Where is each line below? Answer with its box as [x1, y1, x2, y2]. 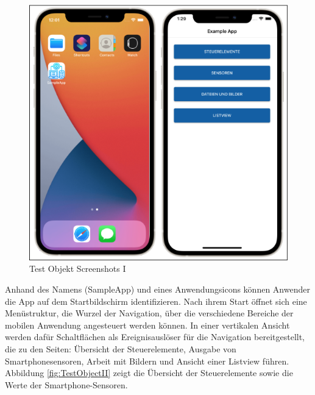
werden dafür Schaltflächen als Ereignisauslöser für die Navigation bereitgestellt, [5, 330, 305, 343]
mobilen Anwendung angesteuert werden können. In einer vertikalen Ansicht [5, 318, 290, 331]
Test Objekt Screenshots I [29, 262, 126, 275]
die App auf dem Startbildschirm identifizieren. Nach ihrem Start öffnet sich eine [5, 294, 307, 307]
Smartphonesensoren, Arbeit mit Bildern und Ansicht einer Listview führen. [5, 354, 289, 367]
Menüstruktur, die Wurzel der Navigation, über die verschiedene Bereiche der [5, 307, 294, 319]
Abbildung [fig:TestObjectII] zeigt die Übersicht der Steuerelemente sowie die [5, 366, 293, 379]
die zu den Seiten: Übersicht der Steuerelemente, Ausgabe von [5, 342, 236, 355]
